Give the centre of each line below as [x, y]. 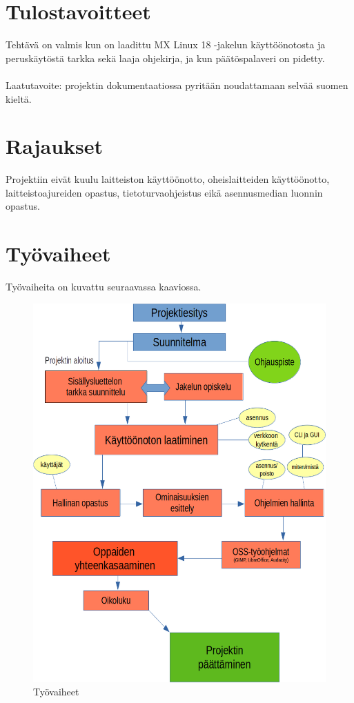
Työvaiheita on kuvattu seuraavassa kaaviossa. [104, 287]
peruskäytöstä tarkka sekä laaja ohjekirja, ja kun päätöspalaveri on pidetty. [165, 58]
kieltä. [19, 98]
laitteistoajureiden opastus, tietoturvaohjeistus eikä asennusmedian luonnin [164, 192]
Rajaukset [55, 146]
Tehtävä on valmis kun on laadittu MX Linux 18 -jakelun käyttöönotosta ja [166, 44]
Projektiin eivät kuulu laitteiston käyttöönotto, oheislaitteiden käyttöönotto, [168, 179]
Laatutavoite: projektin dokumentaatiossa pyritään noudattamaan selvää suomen [177, 85]
